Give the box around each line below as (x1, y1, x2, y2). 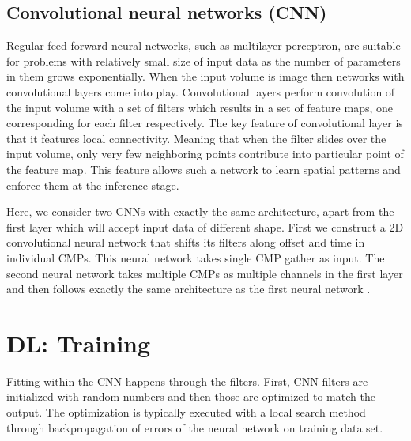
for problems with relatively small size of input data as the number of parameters (6, 52, 401, 69)
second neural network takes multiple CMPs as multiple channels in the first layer (6, 265, 403, 281)
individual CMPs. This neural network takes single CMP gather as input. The (6, 249, 385, 266)
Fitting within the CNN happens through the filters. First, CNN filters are (6, 372, 368, 389)
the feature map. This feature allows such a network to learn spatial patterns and (6, 160, 401, 177)
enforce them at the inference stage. (6, 176, 179, 193)
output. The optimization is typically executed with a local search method (6, 404, 366, 420)
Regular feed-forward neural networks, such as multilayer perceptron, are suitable (6, 37, 401, 54)
